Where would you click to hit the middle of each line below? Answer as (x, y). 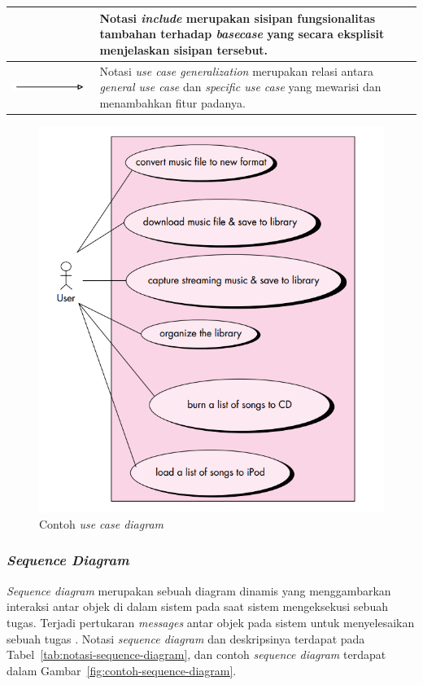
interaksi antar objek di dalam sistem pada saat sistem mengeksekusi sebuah (197, 606)
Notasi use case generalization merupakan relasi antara (236, 70)
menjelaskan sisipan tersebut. (184, 49)
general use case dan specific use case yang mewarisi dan (240, 87)
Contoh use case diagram (102, 523)
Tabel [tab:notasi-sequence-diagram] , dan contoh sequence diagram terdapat (196, 654)
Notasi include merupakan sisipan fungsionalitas (238, 18)
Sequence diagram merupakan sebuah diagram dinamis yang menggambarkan (199, 590)
